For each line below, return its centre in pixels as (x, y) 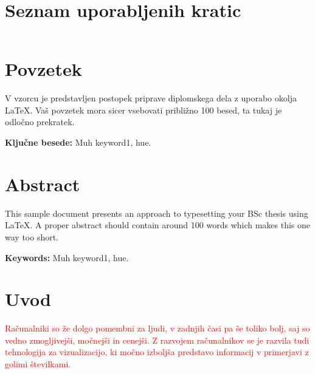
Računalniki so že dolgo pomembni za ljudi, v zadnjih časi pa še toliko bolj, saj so (157, 328)
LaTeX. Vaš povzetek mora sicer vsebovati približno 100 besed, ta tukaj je (144, 110)
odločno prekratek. (40, 122)
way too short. (32, 236)
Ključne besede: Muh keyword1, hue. (78, 142)
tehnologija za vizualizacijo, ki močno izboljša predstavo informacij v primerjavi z (157, 352)
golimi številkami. (38, 364)
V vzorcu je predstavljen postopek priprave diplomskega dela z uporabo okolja (151, 98)
